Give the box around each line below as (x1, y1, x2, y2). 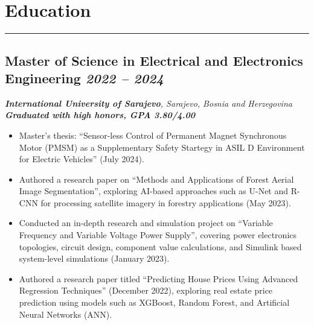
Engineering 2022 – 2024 (5, 68, 164, 87)
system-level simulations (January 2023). (19, 252, 170, 265)
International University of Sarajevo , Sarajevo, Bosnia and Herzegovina (5, 96, 292, 109)
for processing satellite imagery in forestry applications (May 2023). (40, 196, 291, 209)
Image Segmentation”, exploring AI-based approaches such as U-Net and (19, 185, 289, 197)
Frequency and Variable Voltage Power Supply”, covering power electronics (19, 229, 297, 241)
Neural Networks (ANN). (19, 308, 112, 320)
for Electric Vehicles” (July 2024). (19, 153, 144, 165)
